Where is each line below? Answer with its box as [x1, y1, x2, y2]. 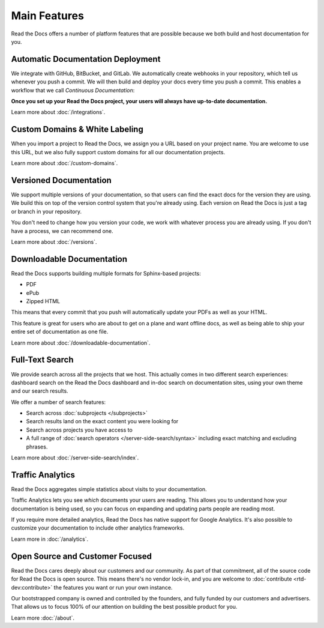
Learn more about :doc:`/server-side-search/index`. [11, 454, 139, 462]
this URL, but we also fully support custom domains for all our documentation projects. [11, 148, 225, 155]
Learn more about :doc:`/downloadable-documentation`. [11, 339, 151, 346]
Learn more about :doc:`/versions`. [11, 238, 97, 246]
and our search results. [11, 387, 68, 394]
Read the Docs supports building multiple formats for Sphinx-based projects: [11, 270, 201, 277]
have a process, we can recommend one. [11, 227, 113, 234]
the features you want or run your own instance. [53, 584, 173, 591]
